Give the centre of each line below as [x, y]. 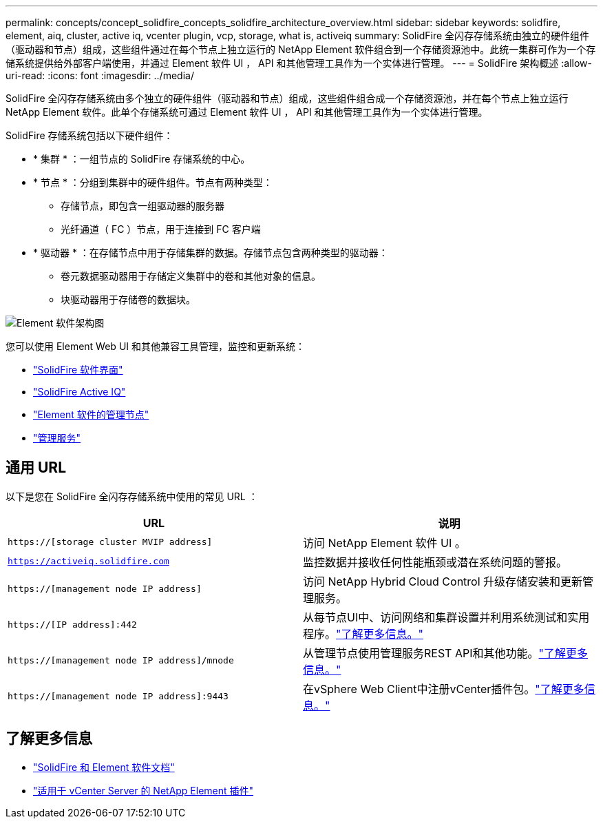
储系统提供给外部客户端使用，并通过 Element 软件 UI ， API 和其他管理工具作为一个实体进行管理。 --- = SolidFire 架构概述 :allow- [299, 63]
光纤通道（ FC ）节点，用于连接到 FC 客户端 [161, 229]
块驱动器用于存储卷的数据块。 [128, 299]
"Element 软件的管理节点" [91, 414]
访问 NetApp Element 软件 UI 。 [384, 543]
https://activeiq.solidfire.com [88, 562]
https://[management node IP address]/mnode [121, 661]
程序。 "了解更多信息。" [363, 634]
